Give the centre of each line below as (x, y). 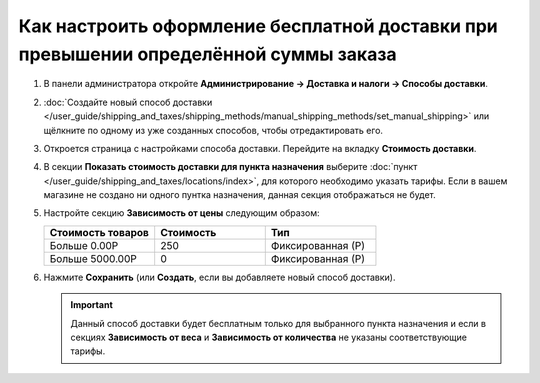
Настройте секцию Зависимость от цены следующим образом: (181, 213)
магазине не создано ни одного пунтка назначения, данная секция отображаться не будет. (240, 195)
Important (92, 305)
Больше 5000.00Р (93, 258)
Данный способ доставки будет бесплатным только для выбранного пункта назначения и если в (278, 323)
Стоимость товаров (99, 232)
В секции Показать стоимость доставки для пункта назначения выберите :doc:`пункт (230, 167)
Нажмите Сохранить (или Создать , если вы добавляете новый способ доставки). (219, 277)
